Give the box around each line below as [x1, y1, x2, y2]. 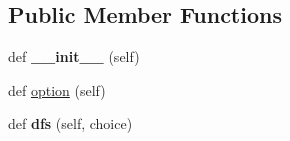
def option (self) [8, 79, 106, 100]
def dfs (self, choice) [8, 113, 133, 134]
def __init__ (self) [8, 46, 140, 67]
